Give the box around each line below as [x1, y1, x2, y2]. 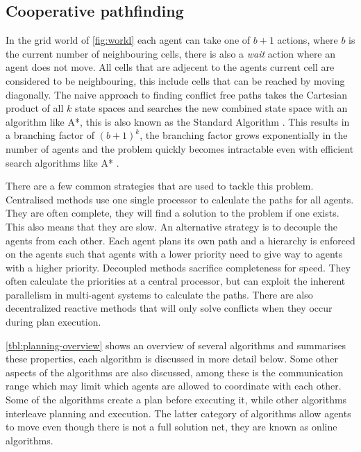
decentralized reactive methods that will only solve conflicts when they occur [6, 301, 333, 315]
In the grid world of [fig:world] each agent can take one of [6, 33, 251, 47]
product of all [6, 101, 64, 115]
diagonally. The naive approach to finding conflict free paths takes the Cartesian [6, 87, 347, 101]
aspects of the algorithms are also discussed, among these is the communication [6, 365, 344, 379]
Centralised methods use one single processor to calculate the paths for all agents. [6, 192, 354, 206]
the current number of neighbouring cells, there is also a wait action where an [6, 46, 336, 60]
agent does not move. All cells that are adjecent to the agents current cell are [6, 60, 335, 74]
